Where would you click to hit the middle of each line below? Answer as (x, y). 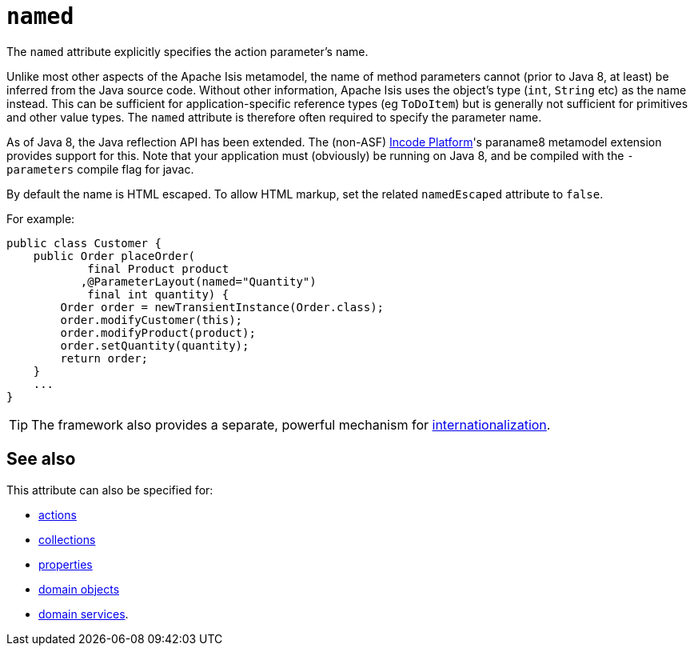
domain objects (79, 589)
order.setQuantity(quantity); (155, 345)
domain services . (84, 614)
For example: (41, 218)
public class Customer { (84, 243)
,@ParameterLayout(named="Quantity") (198, 281)
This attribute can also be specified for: (110, 490)
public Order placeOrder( (114, 256)
